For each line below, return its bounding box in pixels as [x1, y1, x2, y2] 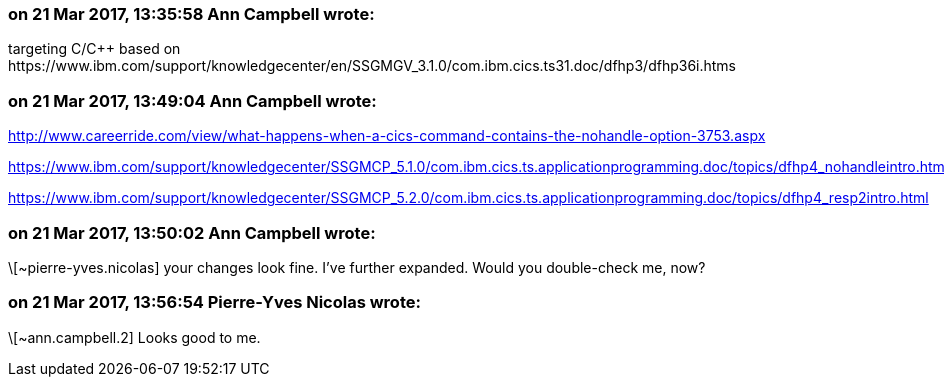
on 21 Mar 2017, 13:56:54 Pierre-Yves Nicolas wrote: [8, 292, 421, 313]
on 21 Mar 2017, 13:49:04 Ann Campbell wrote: [8, 90, 377, 111]
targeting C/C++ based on [8, 40, 181, 58]
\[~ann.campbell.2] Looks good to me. [8, 328, 261, 346]
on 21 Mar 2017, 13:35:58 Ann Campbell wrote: [8, 4, 375, 24]
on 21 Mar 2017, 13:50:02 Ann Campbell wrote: [8, 222, 376, 243]
